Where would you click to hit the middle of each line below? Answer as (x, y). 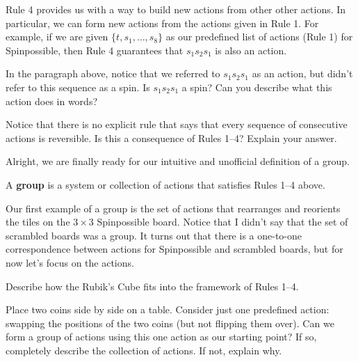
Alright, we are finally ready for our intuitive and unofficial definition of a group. (178, 161)
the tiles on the (38, 222)
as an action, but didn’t (302, 73)
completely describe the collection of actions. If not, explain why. (144, 350)
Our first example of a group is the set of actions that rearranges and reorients (173, 208)
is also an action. (251, 50)
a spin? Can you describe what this (257, 87)
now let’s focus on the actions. (70, 262)
